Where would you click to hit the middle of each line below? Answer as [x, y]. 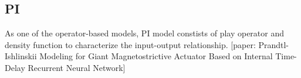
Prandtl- [274, 44]
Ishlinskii [21, 56]
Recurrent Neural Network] [77, 67]
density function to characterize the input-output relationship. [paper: [130, 44]
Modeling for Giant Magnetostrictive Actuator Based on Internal [156, 56]
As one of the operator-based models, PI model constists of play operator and [145, 33]
